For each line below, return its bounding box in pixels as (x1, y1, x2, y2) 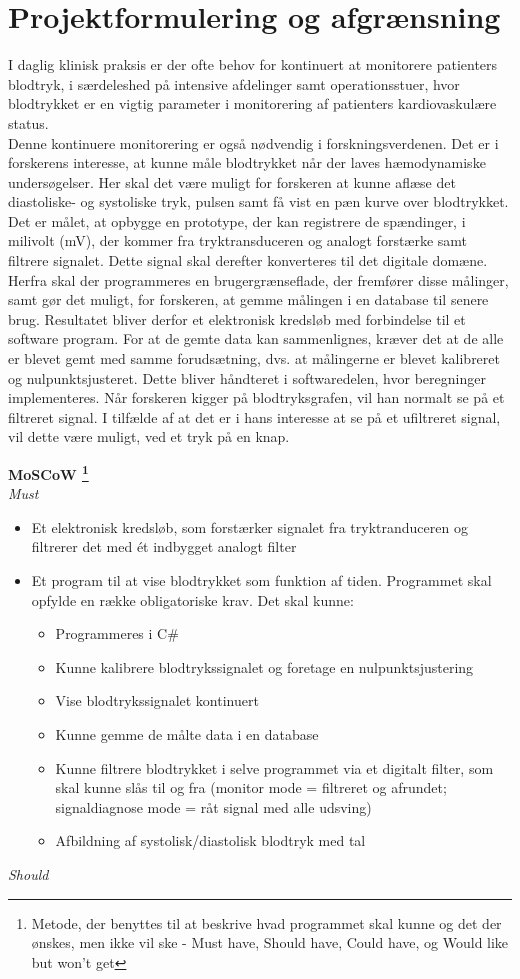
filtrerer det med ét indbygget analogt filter (31, 536, 297, 557)
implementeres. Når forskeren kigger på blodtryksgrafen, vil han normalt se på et (8, 387, 505, 408)
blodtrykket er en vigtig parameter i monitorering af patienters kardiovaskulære (8, 93, 497, 114)
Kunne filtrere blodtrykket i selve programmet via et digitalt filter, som (55, 757, 494, 778)
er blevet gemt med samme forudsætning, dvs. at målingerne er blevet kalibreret (8, 348, 500, 369)
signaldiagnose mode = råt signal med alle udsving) (55, 796, 372, 817)
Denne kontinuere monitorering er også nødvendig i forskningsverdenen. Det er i (8, 132, 499, 153)
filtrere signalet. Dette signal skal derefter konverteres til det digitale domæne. (8, 250, 488, 271)
